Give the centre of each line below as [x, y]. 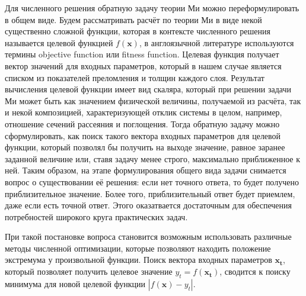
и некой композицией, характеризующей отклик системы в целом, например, [144, 112]
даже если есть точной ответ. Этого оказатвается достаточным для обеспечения [148, 205]
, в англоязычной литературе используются [216, 42]
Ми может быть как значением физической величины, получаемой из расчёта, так [153, 100]
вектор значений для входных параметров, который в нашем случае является [143, 65]
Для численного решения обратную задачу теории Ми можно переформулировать [152, 8]
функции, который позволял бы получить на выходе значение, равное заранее [145, 147]
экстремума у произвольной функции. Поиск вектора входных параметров [138, 260]
